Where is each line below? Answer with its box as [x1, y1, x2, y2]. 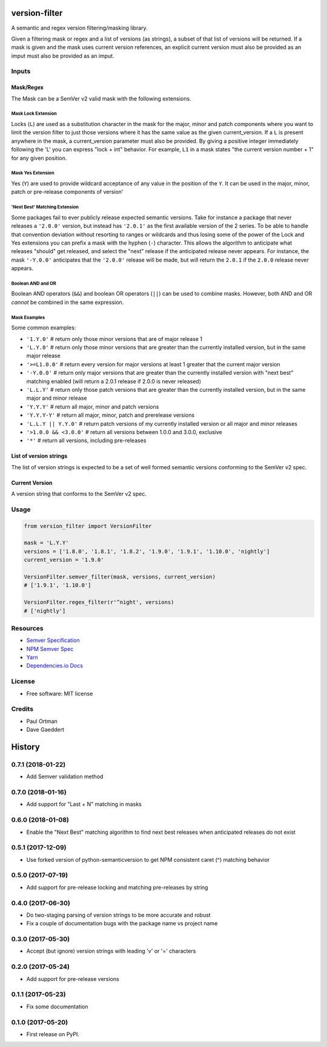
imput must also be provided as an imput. [11, 52, 114, 59]
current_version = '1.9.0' [24, 557, 104, 563]
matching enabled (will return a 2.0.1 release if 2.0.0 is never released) [26, 377, 202, 385]
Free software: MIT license [26, 690, 93, 697]
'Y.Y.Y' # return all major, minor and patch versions [26, 403, 159, 410]
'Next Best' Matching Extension [11, 204, 79, 210]
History [11, 742, 41, 752]
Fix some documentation [26, 1003, 88, 1010]
